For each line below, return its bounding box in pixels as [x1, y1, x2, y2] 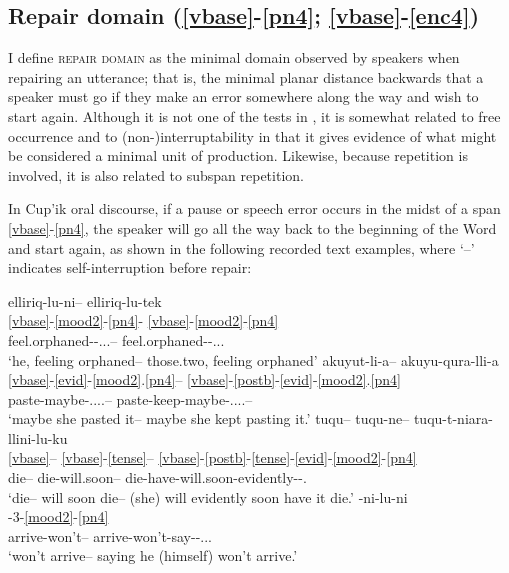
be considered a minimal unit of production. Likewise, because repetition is [8, 145, 468, 166]
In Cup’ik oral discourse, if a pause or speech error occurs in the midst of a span [8, 198, 501, 219]
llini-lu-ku [8, 427, 68, 448]
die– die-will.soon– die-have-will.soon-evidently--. [8, 467, 307, 488]
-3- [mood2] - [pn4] [8, 506, 109, 527]
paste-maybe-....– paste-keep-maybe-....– [8, 388, 253, 409]
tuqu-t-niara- [413, 408, 493, 429]
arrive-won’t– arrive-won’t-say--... [8, 525, 213, 546]
